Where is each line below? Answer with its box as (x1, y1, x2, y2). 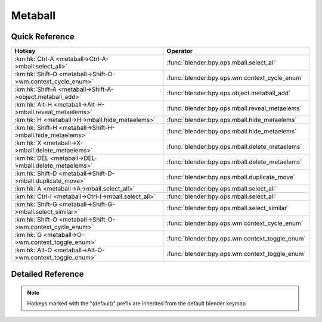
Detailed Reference (11, 269, 84, 279)
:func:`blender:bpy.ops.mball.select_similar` (166, 204, 289, 212)
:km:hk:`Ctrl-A (14, 55, 54, 63)
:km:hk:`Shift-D (14, 170, 57, 178)
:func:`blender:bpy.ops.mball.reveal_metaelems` (166, 104, 302, 112)
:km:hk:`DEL (14, 154, 49, 162)
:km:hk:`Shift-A (14, 85, 57, 93)
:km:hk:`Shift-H (14, 124, 57, 132)
